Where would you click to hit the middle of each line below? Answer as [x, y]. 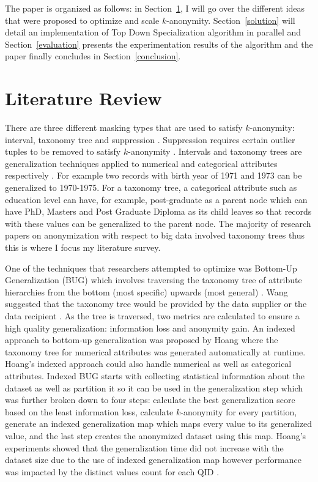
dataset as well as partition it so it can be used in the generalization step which [154, 387]
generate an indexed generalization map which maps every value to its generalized [158, 424]
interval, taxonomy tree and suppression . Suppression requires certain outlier [150, 139]
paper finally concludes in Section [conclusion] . [93, 56]
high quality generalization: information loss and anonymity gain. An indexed [150, 328]
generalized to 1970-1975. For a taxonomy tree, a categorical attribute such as [151, 187]
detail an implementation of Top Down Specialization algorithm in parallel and [153, 32]
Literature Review [83, 98]
